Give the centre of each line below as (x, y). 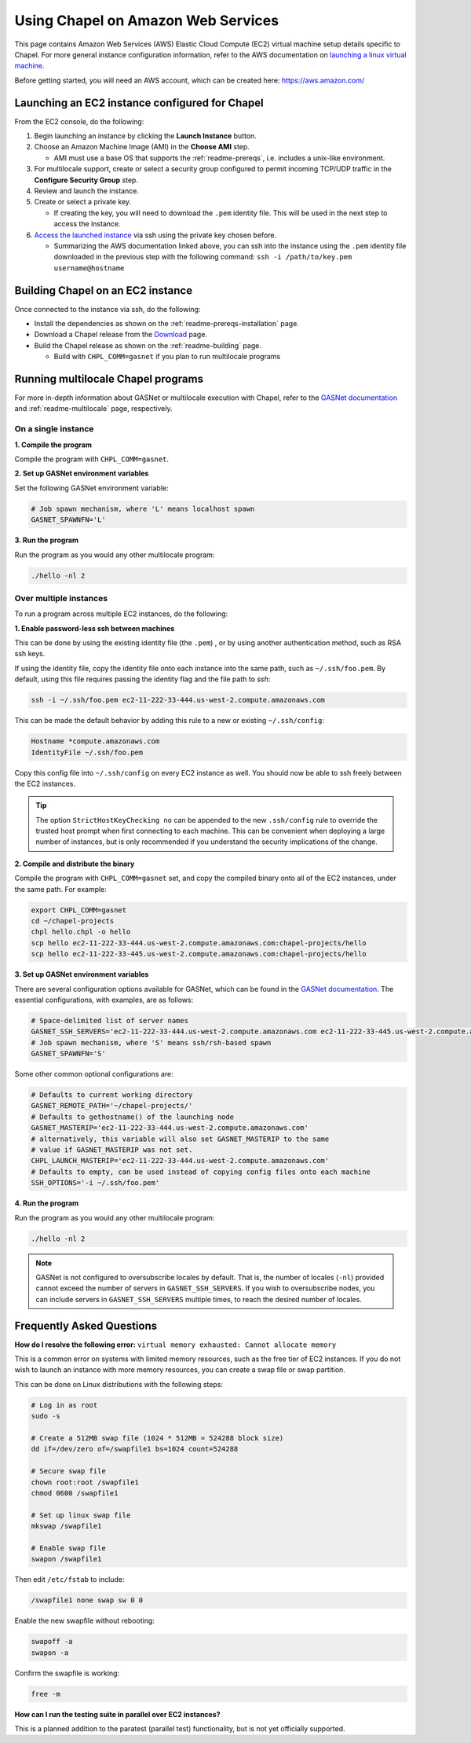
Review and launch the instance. (86, 191)
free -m (46, 1694)
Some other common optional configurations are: (94, 1074)
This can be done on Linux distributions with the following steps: (119, 1384)
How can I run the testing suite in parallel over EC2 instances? (117, 1714)
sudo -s (46, 1416)
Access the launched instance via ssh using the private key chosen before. (155, 235)
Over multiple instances (61, 598)
